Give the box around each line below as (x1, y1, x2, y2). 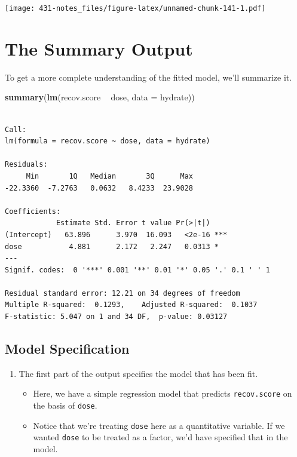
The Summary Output (5, 36, 193, 60)
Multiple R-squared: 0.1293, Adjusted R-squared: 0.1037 (5, 300, 258, 309)
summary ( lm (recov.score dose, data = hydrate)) (5, 91, 195, 103)
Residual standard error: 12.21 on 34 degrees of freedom (5, 289, 240, 297)
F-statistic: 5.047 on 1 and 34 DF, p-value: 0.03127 (5, 312, 228, 321)
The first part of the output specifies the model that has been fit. (19, 367, 258, 379)
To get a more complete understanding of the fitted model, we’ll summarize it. (5, 70, 292, 83)
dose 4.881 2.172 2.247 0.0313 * (5, 242, 219, 251)
